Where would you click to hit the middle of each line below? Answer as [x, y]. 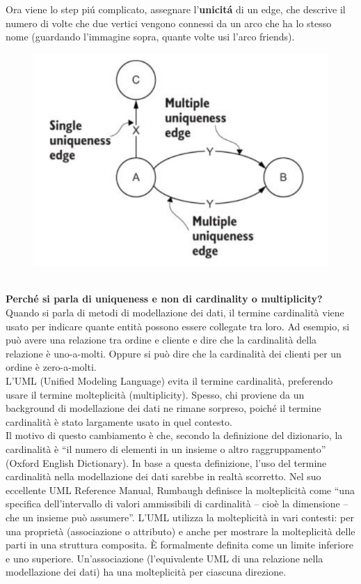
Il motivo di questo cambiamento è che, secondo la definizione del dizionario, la [174, 435]
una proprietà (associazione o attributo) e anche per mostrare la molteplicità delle [180, 531]
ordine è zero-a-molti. [51, 367]
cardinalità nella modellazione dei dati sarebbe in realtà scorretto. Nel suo [163, 476]
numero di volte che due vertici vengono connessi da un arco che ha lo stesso [169, 23]
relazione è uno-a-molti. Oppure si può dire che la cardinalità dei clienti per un [174, 353]
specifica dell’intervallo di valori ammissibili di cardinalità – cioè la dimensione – [177, 504]
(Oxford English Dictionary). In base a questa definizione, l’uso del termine [166, 462]
